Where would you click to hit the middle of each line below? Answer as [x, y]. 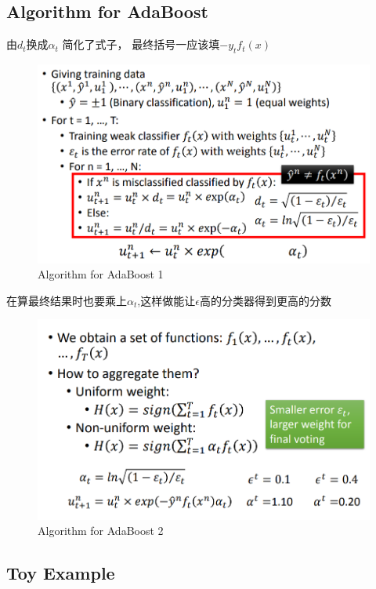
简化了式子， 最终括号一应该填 [141, 44]
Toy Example [61, 573]
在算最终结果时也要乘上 [67, 300]
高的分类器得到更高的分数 [265, 300]
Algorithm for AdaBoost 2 [101, 531]
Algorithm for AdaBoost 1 [101, 274]
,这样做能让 [166, 300]
